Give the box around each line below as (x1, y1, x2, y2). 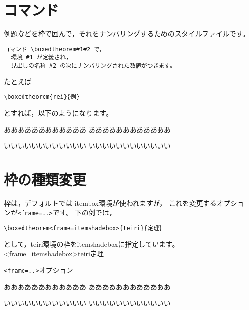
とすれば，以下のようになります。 (4, 107, 113, 118)
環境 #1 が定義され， (11, 54, 72, 61)
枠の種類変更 (4, 169, 87, 189)
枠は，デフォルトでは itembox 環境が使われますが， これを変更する (4, 197, 217, 208)
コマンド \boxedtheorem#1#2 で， (4, 46, 105, 53)
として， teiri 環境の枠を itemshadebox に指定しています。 (4, 238, 179, 249)
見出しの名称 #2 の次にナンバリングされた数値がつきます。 (11, 62, 176, 70)
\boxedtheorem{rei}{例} (4, 94, 80, 101)
